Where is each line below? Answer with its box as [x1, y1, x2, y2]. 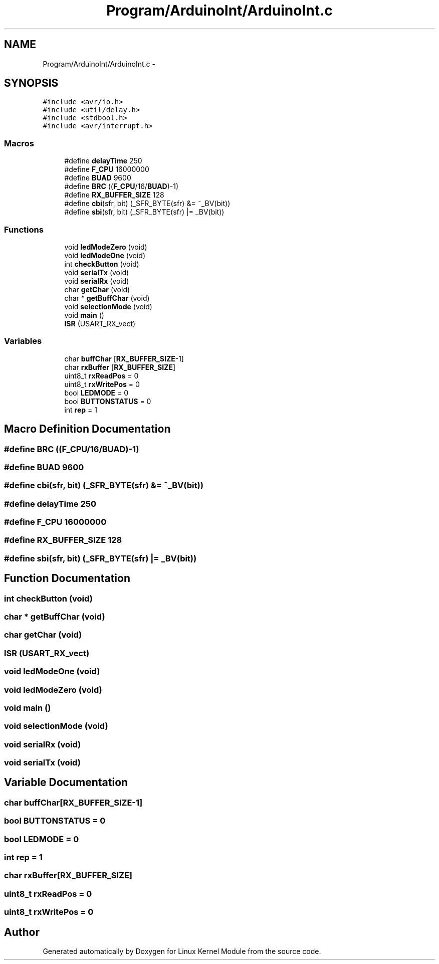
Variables [4, 336, 42, 346]
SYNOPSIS [4, 77, 59, 90]
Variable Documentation [4, 776, 128, 789]
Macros [4, 138, 34, 148]
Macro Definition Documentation [4, 423, 171, 436]
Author [4, 925, 40, 938]
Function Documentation [4, 572, 130, 585]
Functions [4, 224, 44, 235]
